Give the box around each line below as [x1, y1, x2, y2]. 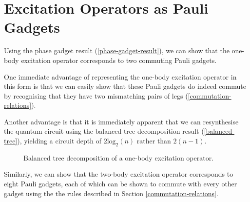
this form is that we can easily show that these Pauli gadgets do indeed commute [4, 81, 246, 91]
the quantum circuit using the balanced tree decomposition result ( [4, 126, 204, 136]
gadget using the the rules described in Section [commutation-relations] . [4, 188, 218, 198]
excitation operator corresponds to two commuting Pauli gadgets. [21, 55, 217, 65]
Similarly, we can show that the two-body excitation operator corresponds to [4, 169, 233, 179]
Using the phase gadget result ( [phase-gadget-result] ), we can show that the [4, 45, 230, 56]
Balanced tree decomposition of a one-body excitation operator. [23, 152, 214, 162]
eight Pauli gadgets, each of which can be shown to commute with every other [4, 179, 237, 189]
